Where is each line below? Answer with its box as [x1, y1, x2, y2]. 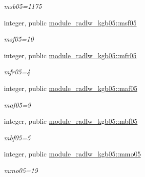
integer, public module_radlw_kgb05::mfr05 [4, 50, 137, 60]
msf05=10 [4, 34, 34, 44]
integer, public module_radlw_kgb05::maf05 [4, 83, 138, 93]
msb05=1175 [4, 1, 42, 11]
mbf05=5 [4, 132, 31, 142]
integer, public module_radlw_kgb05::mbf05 [4, 116, 138, 126]
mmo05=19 [4, 165, 38, 175]
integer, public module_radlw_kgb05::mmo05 [4, 149, 141, 159]
